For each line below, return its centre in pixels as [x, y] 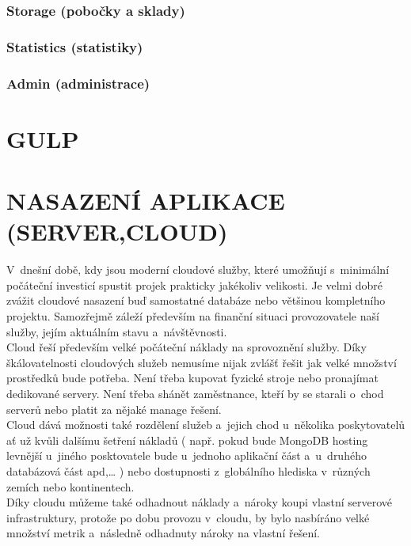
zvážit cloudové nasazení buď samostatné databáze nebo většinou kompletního [196, 300]
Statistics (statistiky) [75, 46]
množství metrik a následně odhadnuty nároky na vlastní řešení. [163, 533]
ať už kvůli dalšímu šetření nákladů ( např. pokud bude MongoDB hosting [187, 440]
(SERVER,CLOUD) [117, 231]
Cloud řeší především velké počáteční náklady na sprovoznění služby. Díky [186, 347]
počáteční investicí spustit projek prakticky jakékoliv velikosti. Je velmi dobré [195, 284]
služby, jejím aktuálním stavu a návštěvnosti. [117, 331]
